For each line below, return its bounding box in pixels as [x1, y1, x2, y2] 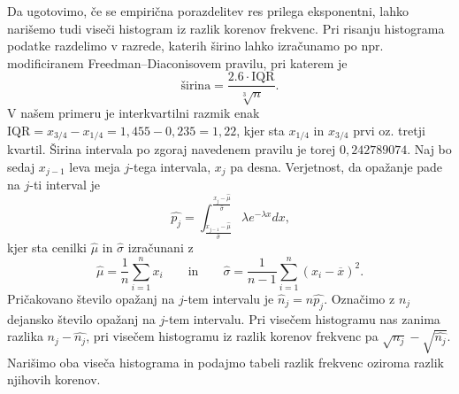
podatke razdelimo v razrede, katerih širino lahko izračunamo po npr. [7, 36, 384, 55]
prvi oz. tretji [353, 120, 425, 139]
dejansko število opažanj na [7, 309, 156, 328]
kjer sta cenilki [7, 238, 87, 257]
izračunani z [127, 238, 194, 257]
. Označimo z [324, 289, 395, 307]
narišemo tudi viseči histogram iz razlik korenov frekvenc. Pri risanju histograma [7, 19, 445, 37]
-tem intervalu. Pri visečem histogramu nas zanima [164, 309, 440, 328]
